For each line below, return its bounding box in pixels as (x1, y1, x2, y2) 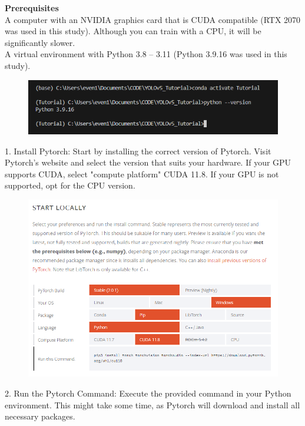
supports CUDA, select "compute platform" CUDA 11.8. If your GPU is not (5, 167, 279, 180)
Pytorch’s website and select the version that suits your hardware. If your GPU (5, 156, 291, 169)
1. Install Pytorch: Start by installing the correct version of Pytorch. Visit (5, 144, 271, 157)
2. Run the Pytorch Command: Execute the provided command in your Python (5, 387, 291, 399)
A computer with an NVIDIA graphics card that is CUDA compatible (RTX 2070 (5, 13, 301, 25)
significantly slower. (5, 36, 75, 48)
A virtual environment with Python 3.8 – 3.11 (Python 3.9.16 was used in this (5, 48, 287, 60)
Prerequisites (5, 2, 59, 14)
